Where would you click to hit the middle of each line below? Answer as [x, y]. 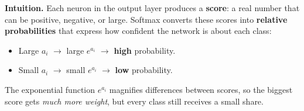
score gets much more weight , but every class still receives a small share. [134, 101]
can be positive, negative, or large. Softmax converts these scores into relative [146, 19]
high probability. [145, 50]
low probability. [144, 70]
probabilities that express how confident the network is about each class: [138, 31]
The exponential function [50, 89]
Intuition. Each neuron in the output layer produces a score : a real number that [152, 8]
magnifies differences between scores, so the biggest [201, 89]
